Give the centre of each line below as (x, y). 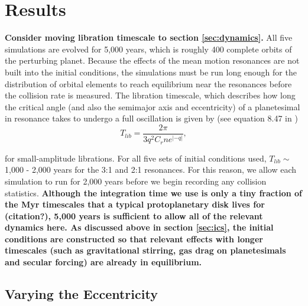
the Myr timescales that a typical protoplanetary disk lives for (135, 204)
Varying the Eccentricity (81, 294)
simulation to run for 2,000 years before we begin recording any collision (136, 181)
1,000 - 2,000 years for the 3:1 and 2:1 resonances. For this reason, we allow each (151, 170)
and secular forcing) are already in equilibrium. (103, 262)
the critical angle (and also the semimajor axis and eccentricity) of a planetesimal (153, 106)
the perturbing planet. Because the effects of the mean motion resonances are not (152, 60)
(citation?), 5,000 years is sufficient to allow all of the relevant (134, 215)
